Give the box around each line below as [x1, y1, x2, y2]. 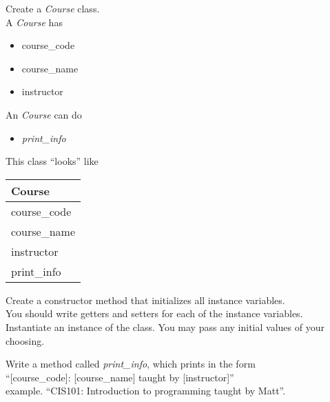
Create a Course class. [6, 1, 100, 15]
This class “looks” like [6, 154, 99, 168]
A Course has [6, 14, 63, 29]
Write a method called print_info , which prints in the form [6, 356, 256, 371]
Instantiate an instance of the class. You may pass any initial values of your [6, 319, 324, 334]
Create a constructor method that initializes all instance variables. [6, 292, 285, 307]
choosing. [6, 333, 45, 348]
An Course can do [6, 107, 82, 121]
